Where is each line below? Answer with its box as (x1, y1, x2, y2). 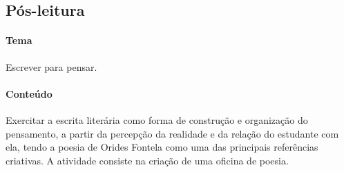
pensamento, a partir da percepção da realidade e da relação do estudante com (6, 126, 339, 140)
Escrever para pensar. (6, 59, 97, 74)
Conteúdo (6, 86, 52, 100)
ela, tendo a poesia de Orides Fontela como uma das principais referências (6, 140, 318, 154)
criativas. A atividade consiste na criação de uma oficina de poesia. (6, 153, 289, 167)
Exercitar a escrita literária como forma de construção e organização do (6, 112, 308, 127)
